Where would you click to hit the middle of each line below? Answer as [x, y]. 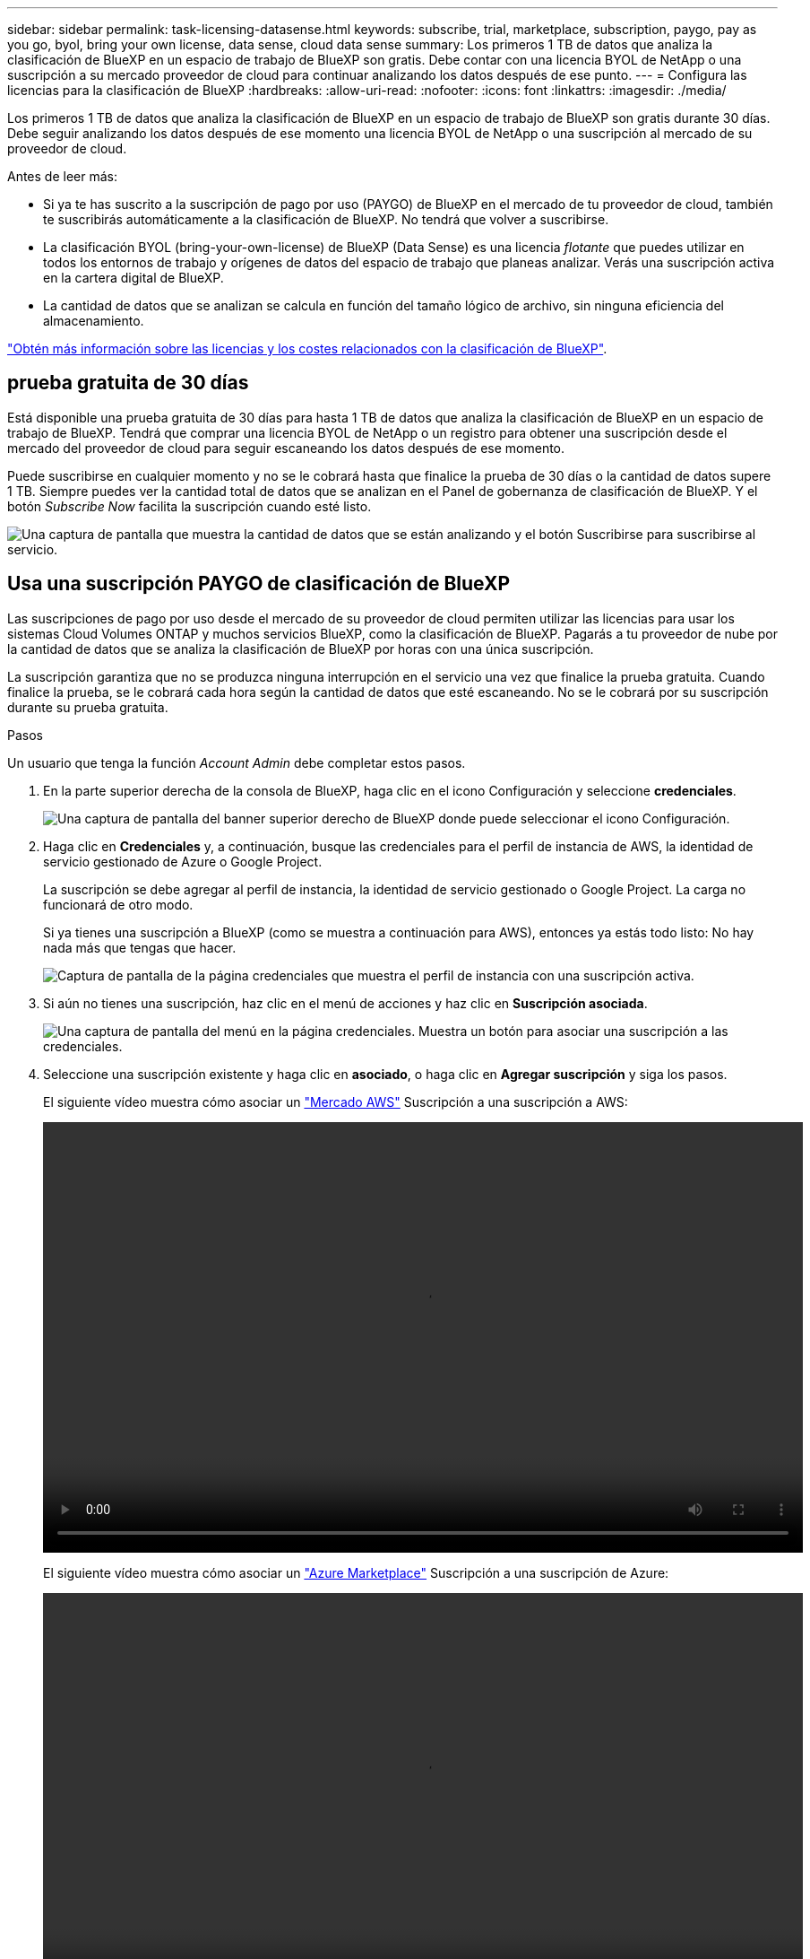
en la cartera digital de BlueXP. [134, 278]
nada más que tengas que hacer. [140, 947]
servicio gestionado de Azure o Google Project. [183, 861]
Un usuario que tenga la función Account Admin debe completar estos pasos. [237, 762]
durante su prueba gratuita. [88, 707]
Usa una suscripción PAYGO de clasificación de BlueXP [259, 584]
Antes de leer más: [63, 176]
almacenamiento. [94, 321]
